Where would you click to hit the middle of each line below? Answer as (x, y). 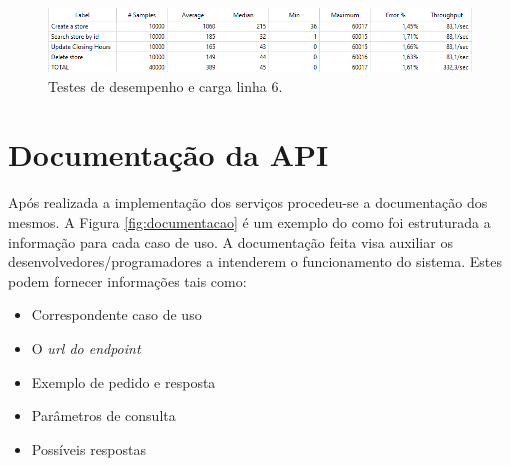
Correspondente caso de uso (116, 314)
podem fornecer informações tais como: (127, 280)
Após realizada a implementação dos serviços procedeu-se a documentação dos (248, 202)
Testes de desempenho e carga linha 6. (165, 85)
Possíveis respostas (89, 448)
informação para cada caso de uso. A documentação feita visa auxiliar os (230, 241)
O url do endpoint (86, 347)
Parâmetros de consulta (103, 415)
